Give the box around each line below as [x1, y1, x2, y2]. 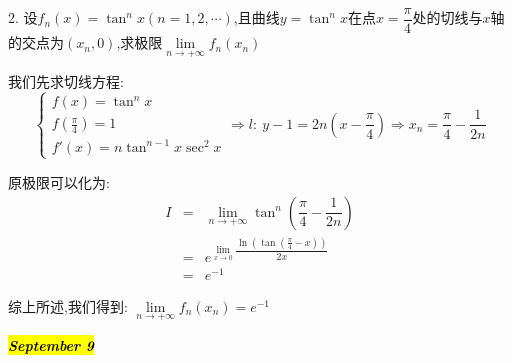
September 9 [8, 334, 95, 355]
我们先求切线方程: [8, 71, 124, 92]
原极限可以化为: [8, 171, 110, 192]
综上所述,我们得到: [8, 295, 128, 316]
